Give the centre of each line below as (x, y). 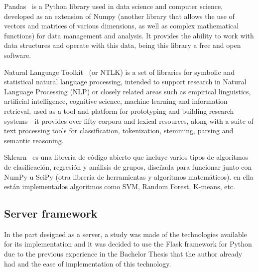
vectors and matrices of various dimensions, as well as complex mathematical (122, 26)
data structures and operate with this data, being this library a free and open (123, 45)
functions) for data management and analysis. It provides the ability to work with (129, 35)
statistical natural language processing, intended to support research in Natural (125, 82)
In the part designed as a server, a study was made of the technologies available (126, 234)
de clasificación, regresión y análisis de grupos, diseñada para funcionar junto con (128, 166)
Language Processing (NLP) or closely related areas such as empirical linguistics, (128, 91)
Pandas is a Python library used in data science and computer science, (114, 6)
